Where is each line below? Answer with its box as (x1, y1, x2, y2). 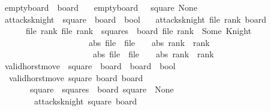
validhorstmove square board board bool (4, 59, 176, 72)
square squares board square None (29, 83, 174, 95)
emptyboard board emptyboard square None (4, 1, 198, 13)
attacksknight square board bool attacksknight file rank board (4, 13, 267, 25)
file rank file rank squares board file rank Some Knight (25, 24, 252, 37)
